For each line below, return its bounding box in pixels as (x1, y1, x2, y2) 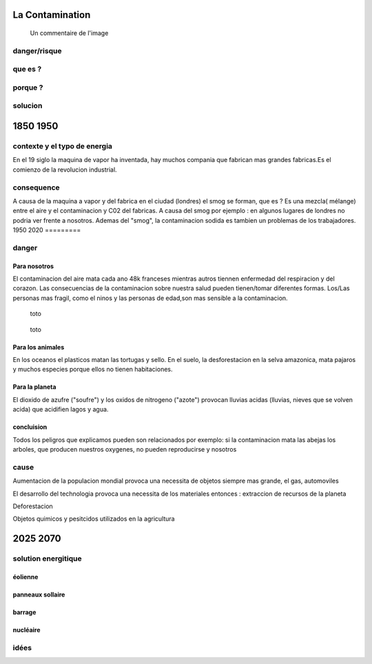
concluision (12, 423, 48, 431)
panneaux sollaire (12, 590, 65, 598)
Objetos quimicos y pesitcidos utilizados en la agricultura (12, 514, 175, 523)
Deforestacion (12, 502, 53, 510)
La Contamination (12, 9, 91, 21)
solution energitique (12, 554, 82, 563)
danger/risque (12, 46, 62, 55)
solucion (12, 101, 43, 110)
